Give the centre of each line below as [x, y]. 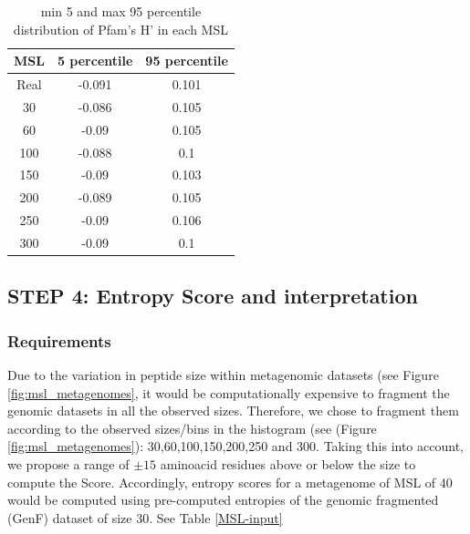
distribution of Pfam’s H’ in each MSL [120, 29]
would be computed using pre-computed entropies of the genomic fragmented [223, 500]
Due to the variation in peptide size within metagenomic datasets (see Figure [223, 375]
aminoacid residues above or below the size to [288, 464]
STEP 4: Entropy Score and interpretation [213, 296]
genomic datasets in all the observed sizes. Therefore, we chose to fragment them [233, 411]
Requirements [59, 340]
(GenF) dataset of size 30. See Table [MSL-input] [145, 517]
